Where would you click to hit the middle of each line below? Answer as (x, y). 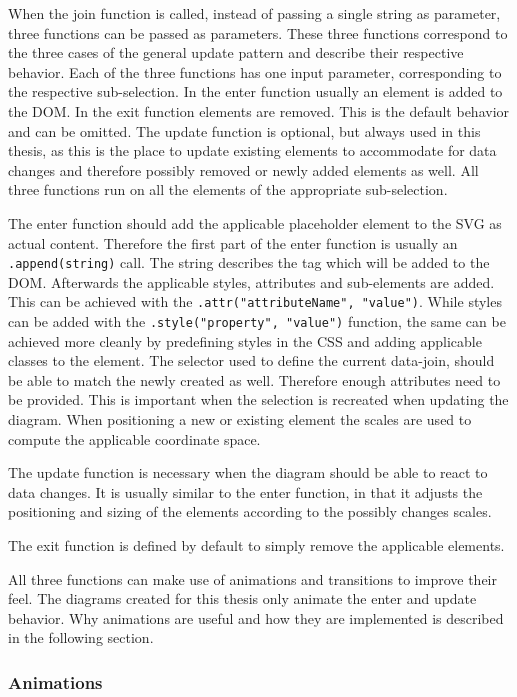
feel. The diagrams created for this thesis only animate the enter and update (242, 598)
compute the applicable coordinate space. (134, 438)
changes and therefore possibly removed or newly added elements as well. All (243, 169)
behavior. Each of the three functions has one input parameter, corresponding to (255, 71)
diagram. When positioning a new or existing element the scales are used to (240, 419)
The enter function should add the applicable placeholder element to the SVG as (255, 222)
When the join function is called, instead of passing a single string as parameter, (254, 13)
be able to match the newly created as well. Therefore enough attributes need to (254, 379)
